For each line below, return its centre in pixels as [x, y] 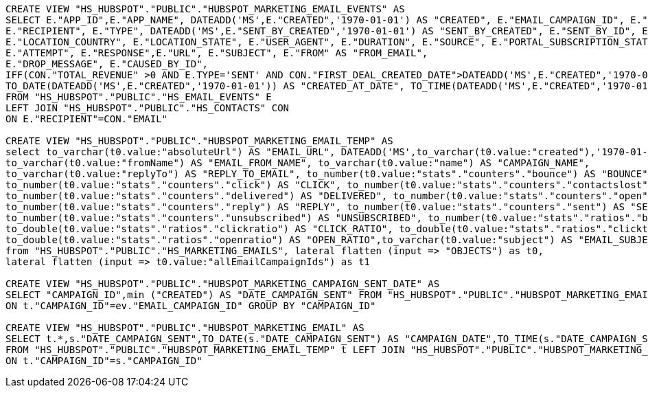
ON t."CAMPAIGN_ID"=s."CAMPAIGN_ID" [104, 361]
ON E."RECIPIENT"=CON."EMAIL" [87, 119]
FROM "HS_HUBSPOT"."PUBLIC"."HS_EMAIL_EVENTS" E [139, 97]
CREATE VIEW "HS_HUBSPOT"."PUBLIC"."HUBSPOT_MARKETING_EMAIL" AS [185, 328]
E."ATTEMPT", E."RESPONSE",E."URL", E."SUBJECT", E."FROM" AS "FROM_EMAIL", [217, 53]
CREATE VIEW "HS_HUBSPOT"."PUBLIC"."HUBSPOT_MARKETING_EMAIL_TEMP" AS [199, 141]
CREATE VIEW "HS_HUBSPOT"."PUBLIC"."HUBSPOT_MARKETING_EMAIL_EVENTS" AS [205, 9]
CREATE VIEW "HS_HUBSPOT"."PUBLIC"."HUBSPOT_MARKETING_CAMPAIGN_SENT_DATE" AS [223, 284]
